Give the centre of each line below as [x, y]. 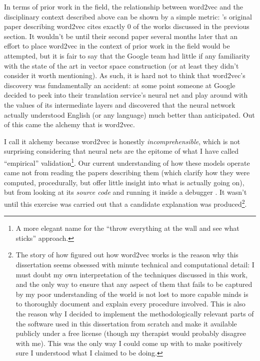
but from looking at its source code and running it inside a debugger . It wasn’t [125, 192]
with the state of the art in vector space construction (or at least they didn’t [121, 65]
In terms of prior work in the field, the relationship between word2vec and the [123, 7]
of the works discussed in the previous [191, 26]
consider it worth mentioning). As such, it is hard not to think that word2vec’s [125, 75]
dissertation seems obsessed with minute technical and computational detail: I [135, 264]
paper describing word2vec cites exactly [65, 26]
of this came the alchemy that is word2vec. [69, 124]
